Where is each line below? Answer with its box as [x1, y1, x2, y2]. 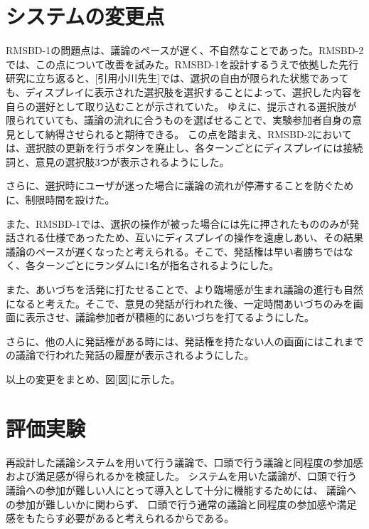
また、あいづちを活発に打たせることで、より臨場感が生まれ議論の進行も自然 [6, 282, 363, 297]
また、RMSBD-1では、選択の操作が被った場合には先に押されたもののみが [6, 216, 350, 231]
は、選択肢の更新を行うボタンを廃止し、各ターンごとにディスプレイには [6, 140, 343, 155]
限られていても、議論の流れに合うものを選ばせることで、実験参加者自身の [6, 112, 353, 127]
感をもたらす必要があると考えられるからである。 [6, 510, 235, 525]
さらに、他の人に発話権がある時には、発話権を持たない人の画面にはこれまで [6, 333, 364, 348]
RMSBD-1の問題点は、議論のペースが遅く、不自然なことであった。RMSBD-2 [6, 43, 364, 58]
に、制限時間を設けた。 [6, 192, 115, 207]
